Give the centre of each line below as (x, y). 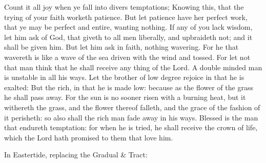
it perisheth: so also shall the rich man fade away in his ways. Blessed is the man (131, 117)
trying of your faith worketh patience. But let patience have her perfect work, (126, 17)
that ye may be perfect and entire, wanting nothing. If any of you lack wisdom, (128, 27)
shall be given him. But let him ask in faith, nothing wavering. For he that (121, 47)
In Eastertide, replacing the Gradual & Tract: (76, 155)
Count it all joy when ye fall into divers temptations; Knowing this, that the (124, 7)
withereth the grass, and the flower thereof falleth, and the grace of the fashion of (132, 107)
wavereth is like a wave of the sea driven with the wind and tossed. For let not (127, 57)
